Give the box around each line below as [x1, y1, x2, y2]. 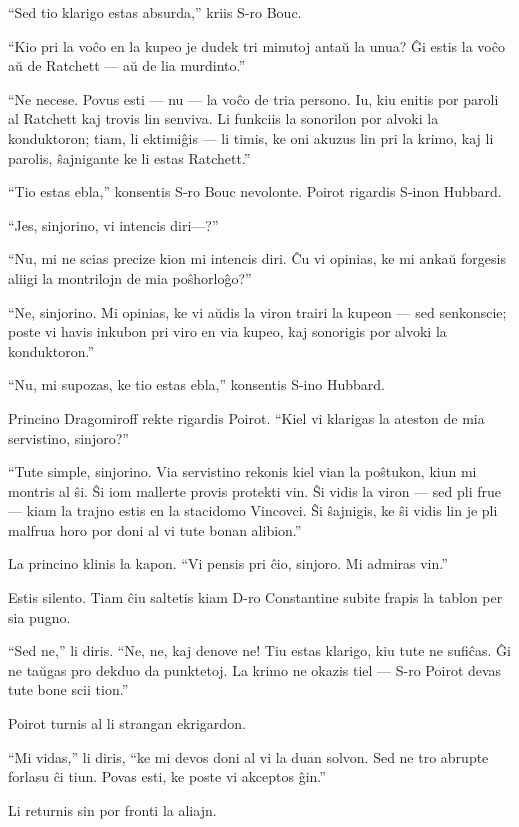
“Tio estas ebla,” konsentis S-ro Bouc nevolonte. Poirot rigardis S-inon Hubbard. [8, 181, 502, 202]
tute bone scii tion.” [8, 679, 129, 700]
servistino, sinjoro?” [8, 427, 129, 448]
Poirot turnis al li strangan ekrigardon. [8, 713, 246, 734]
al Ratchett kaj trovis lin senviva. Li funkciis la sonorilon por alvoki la [8, 108, 439, 129]
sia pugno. [8, 606, 71, 627]
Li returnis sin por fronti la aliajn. [8, 799, 217, 820]
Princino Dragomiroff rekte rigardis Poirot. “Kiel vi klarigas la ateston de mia [8, 407, 485, 428]
